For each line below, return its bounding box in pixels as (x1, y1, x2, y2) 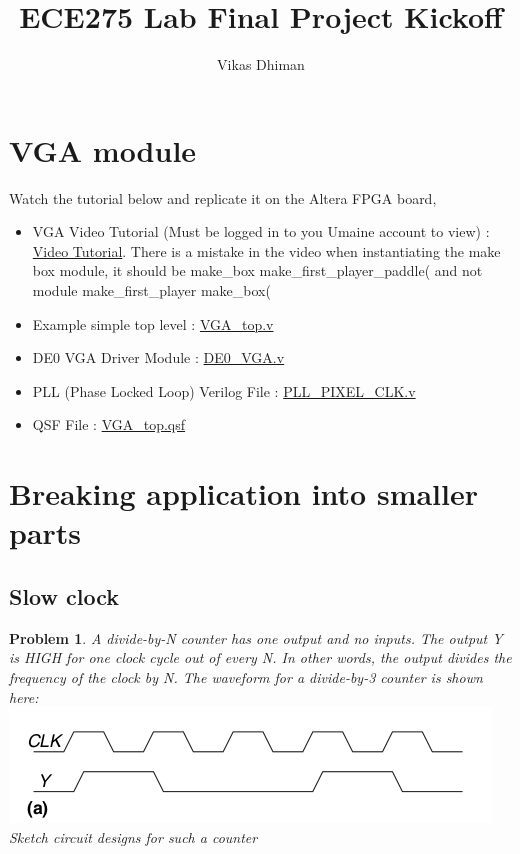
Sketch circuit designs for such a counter (9, 826, 258, 847)
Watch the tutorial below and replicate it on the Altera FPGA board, (9, 187, 437, 208)
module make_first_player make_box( (32, 280, 271, 301)
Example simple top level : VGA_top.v (32, 313, 274, 334)
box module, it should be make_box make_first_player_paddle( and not (32, 260, 483, 281)
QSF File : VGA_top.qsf (32, 414, 186, 435)
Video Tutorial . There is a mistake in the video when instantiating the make (32, 240, 501, 261)
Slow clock (9, 580, 119, 611)
